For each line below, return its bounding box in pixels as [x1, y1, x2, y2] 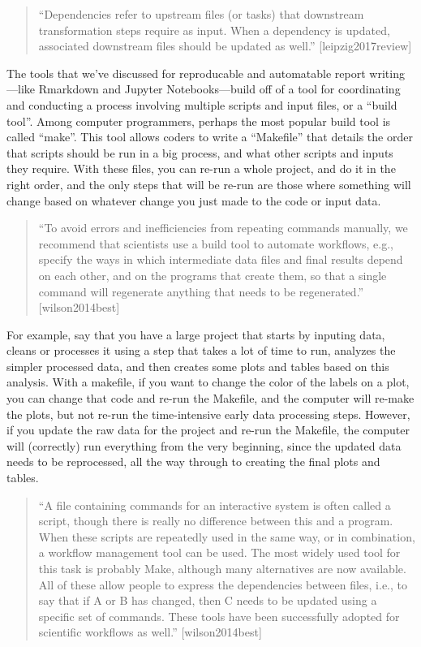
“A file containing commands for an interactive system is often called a [38, 496, 391, 513]
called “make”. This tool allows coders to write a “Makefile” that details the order [6, 128, 413, 145]
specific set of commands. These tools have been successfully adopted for [38, 607, 400, 624]
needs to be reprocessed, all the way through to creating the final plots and [6, 453, 380, 470]
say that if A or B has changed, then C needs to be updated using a [38, 592, 377, 609]
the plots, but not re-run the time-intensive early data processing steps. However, [6, 405, 410, 422]
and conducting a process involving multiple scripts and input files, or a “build [6, 96, 397, 113]
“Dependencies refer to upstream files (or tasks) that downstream [38, 6, 364, 22]
